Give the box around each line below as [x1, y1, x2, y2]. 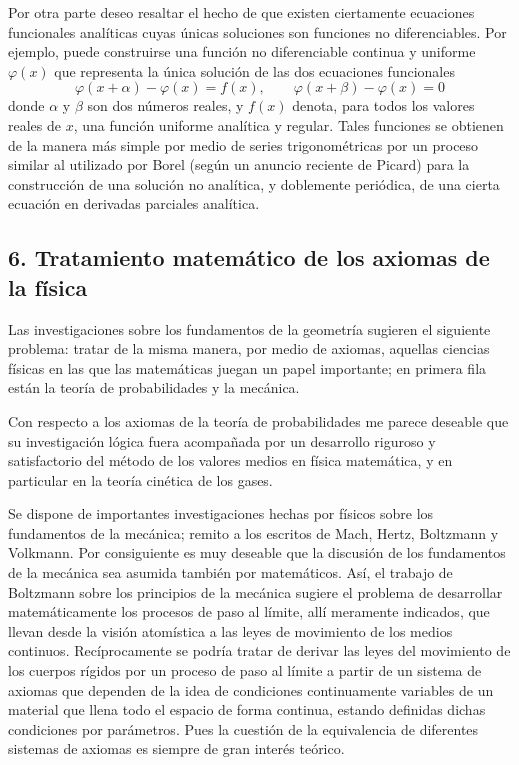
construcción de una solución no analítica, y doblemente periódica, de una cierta [8, 173, 500, 194]
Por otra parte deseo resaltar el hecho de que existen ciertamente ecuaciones [8, 2, 475, 22]
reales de [8, 114, 61, 135]
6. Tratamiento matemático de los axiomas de [8, 242, 490, 273]
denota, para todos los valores [292, 95, 475, 116]
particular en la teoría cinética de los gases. [8, 469, 273, 490]
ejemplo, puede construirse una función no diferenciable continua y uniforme [8, 41, 476, 62]
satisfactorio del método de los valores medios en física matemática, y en [8, 450, 453, 471]
